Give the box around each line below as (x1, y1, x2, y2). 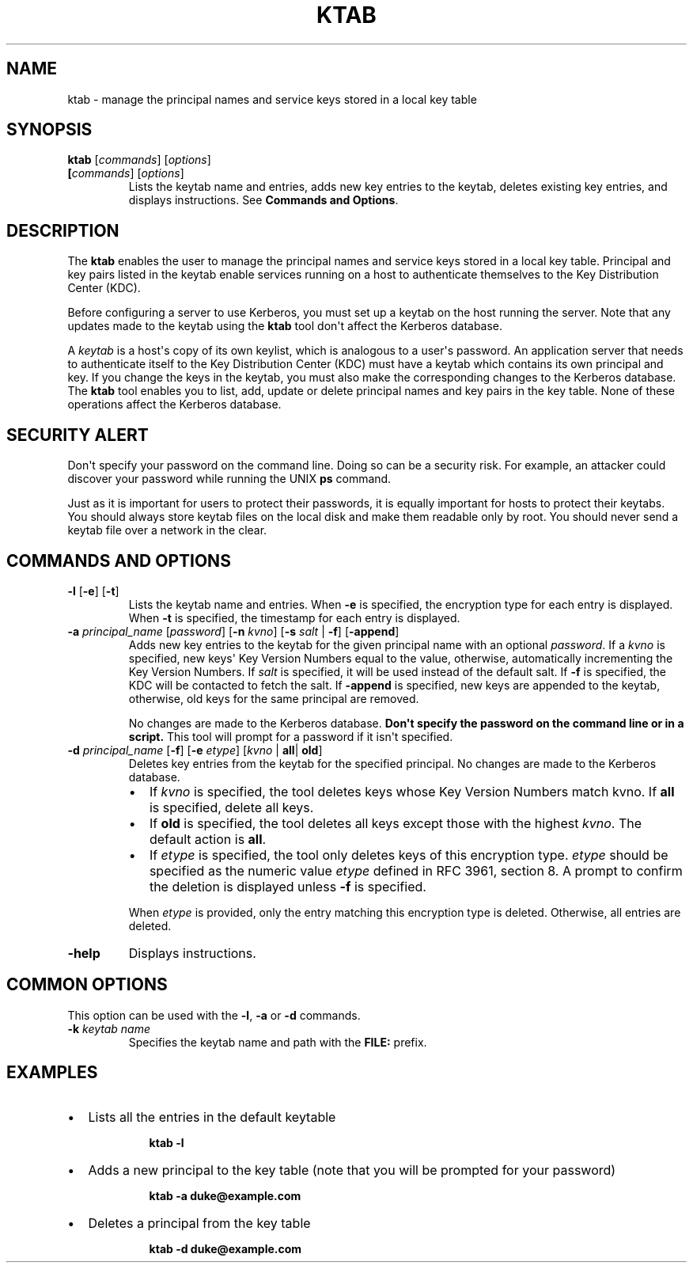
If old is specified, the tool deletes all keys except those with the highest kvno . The (149, 815, 642, 831)
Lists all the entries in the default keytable (88, 1108, 336, 1125)
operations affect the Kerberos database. (67, 397, 282, 412)
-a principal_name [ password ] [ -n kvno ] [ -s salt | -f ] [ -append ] (67, 624, 400, 638)
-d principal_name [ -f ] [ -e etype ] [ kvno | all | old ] (67, 743, 323, 757)
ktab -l (149, 1135, 184, 1149)
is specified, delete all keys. (149, 799, 314, 815)
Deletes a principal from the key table (88, 1214, 311, 1231)
